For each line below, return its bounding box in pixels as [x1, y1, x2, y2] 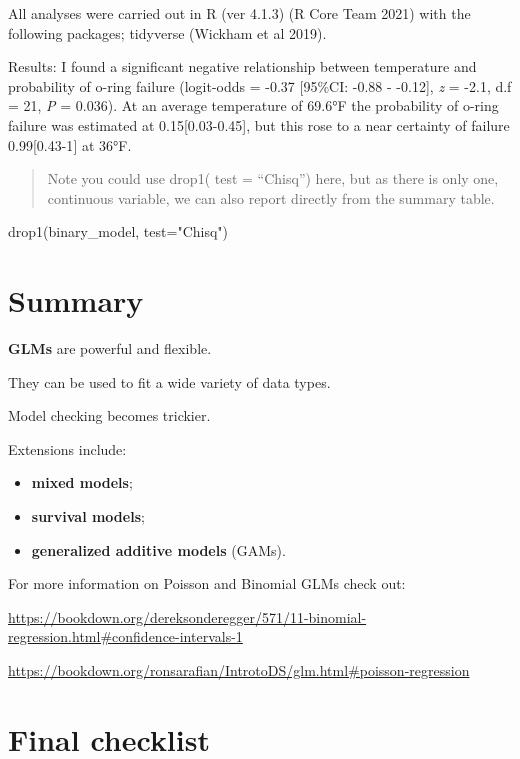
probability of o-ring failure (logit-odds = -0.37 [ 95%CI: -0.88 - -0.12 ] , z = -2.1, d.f [8, 75, 512, 96]
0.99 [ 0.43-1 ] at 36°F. [8, 134, 132, 155]
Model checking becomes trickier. [8, 405, 211, 426]
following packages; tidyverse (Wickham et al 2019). [8, 22, 327, 43]
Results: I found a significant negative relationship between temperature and [8, 56, 477, 77]
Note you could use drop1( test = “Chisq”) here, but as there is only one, [47, 168, 499, 189]
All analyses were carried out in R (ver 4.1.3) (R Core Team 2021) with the [8, 3, 471, 23]
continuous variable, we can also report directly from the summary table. [47, 187, 495, 208]
